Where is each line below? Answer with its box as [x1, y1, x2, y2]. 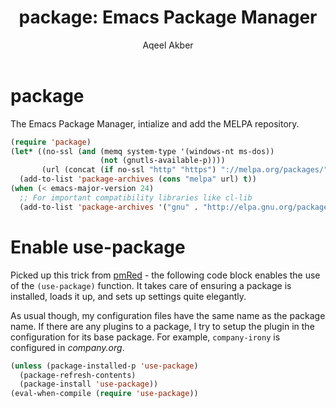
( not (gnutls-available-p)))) [99, 156, 226, 166]
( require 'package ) [10, 137, 92, 147]
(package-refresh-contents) [19, 370, 137, 380]
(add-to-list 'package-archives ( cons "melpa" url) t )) [19, 174, 257, 185]
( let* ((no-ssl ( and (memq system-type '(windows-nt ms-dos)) [10, 146, 275, 156]
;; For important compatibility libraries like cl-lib [19, 192, 253, 203]
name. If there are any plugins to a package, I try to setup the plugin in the [10, 320, 315, 332]
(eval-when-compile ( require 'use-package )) [10, 389, 199, 399]
